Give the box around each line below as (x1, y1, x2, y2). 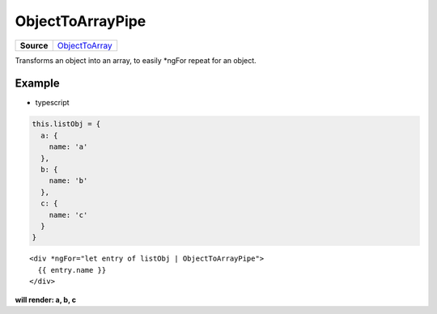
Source (19, 40, 49, 51)
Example (15, 77, 60, 91)
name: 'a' (49, 142, 88, 151)
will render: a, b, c (15, 295, 77, 304)
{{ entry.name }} (37, 265, 107, 274)
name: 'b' (49, 176, 88, 185)
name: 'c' (49, 210, 88, 219)
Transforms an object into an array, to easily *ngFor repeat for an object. (15, 55, 257, 65)
